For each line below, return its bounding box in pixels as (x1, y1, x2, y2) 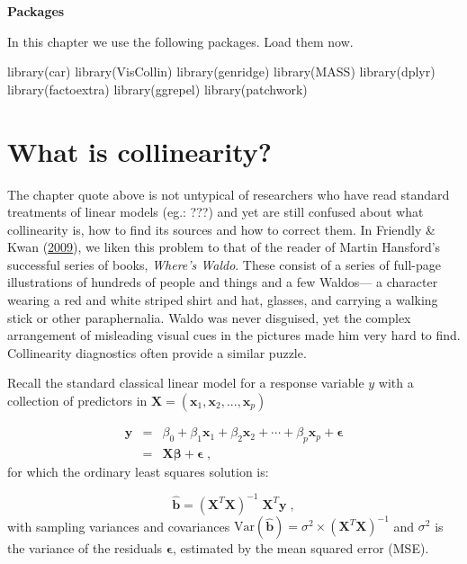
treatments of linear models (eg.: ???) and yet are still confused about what (7, 202, 424, 221)
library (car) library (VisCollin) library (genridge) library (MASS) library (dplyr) (7, 62, 436, 81)
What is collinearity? (7, 132, 272, 169)
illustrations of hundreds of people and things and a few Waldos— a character (7, 273, 438, 291)
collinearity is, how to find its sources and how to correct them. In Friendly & (7, 219, 436, 238)
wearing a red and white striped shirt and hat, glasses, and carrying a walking (7, 291, 438, 309)
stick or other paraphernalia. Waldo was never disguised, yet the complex (7, 308, 411, 327)
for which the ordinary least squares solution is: (7, 461, 269, 480)
